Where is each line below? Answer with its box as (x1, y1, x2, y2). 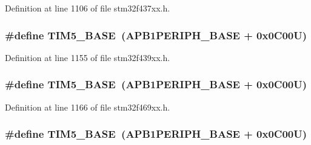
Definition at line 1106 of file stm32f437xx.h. (5, 2, 170, 14)
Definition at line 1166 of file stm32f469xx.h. (5, 100, 170, 113)
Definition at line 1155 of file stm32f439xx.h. (5, 51, 170, 63)
